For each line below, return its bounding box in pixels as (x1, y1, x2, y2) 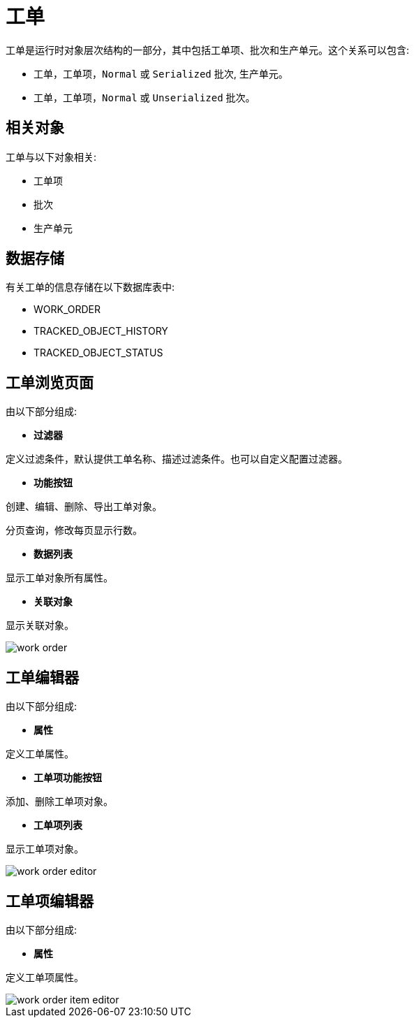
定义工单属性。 (6, 748, 74, 760)
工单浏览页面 (6, 373, 94, 391)
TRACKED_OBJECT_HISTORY (34, 325, 168, 338)
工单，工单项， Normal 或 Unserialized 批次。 (34, 91, 256, 103)
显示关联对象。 (6, 619, 74, 632)
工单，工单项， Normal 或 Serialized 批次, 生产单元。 (34, 67, 288, 80)
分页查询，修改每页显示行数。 (6, 524, 142, 537)
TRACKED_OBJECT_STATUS (34, 347, 163, 359)
